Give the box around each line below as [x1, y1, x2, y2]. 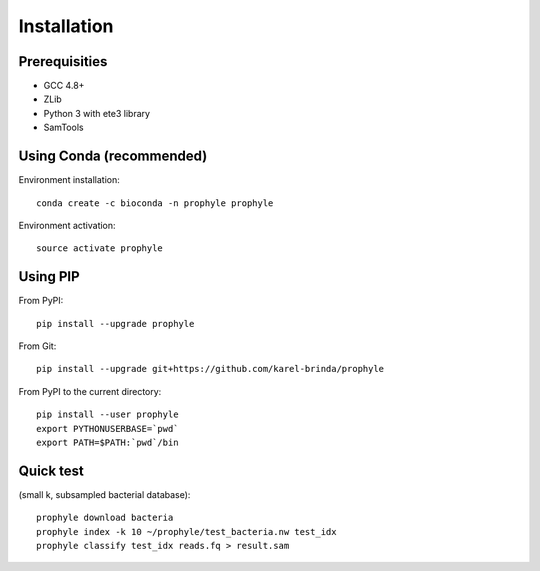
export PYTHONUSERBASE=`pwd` [36, 423, 179, 434]
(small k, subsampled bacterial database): [18, 488, 191, 500]
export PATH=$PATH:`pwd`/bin [36, 436, 179, 448]
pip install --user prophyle [36, 409, 179, 420]
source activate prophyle [36, 243, 164, 254]
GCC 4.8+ [43, 80, 85, 92]
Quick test [18, 462, 85, 479]
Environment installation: [18, 174, 120, 186]
